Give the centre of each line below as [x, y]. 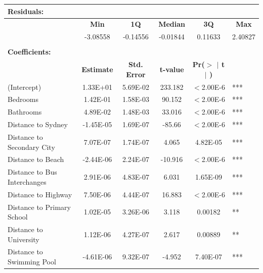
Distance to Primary [39, 207]
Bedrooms [23, 99]
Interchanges [27, 181]
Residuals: [26, 11]
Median [172, 24]
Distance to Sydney [38, 124]
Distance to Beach [36, 159]
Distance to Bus [32, 172]
